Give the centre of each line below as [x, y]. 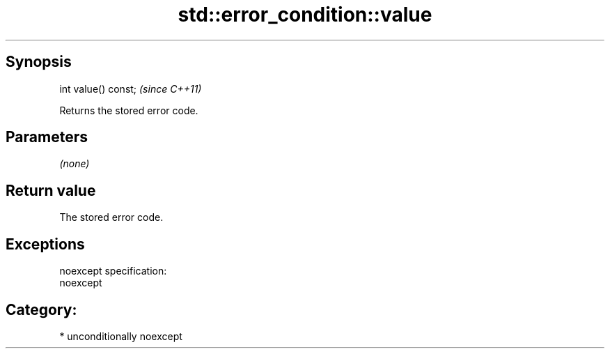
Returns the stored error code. [129, 110]
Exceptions [45, 244]
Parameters [47, 137]
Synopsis [39, 62]
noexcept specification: [113, 271]
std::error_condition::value [305, 15]
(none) [75, 164]
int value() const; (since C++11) [131, 88]
